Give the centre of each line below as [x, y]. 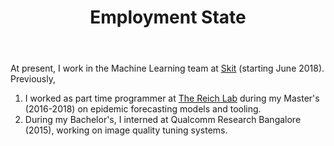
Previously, [33, 79]
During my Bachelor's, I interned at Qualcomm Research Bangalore [163, 120]
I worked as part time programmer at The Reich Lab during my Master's [172, 98]
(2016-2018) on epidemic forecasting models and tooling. [143, 109]
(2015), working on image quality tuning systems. [126, 130]
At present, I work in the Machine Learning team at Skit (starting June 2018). [167, 68]
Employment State [168, 17]
